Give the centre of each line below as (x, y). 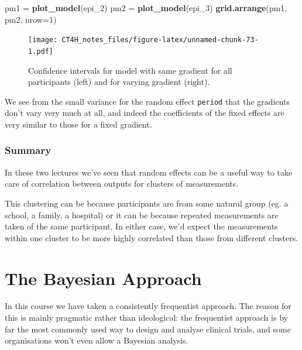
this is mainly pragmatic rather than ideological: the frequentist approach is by (146, 318)
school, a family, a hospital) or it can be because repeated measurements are (142, 215)
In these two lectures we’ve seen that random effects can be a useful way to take (149, 172)
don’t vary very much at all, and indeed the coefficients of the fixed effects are (145, 113)
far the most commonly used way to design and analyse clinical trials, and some (148, 329)
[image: (43, 40)
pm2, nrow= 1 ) (31, 19)
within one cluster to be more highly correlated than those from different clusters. (152, 237)
